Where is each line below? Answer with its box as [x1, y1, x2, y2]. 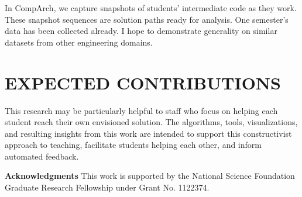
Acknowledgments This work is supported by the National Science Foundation [5, 170, 295, 182]
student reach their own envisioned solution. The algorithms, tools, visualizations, [5, 116, 298, 128]
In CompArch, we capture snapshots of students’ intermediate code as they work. [5, 2, 297, 13]
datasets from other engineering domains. [5, 36, 153, 48]
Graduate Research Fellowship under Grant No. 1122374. [5, 181, 210, 193]
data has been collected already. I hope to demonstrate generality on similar [5, 25, 277, 37]
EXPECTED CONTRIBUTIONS [5, 70, 281, 94]
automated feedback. [5, 150, 79, 162]
